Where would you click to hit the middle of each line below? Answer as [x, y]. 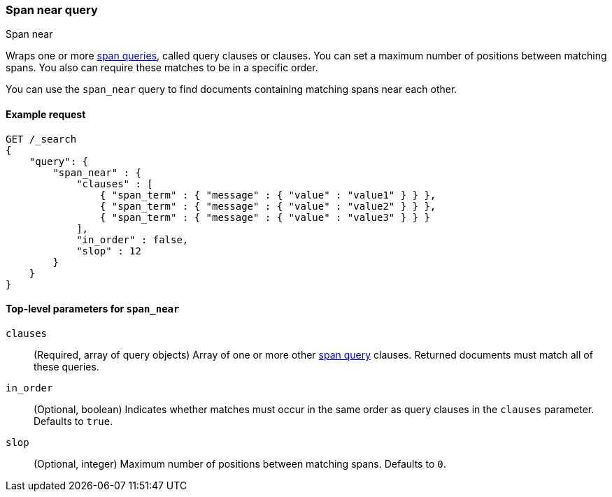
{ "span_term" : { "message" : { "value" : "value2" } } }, [268, 206]
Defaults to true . [73, 421]
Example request [46, 114]
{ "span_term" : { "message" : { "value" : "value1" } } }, [268, 195]
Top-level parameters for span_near [93, 309]
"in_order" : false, [133, 239]
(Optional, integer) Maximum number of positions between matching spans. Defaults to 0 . [240, 463]
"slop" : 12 [109, 251]
